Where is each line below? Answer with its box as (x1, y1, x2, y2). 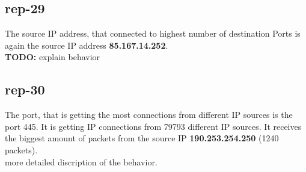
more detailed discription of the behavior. (5, 155, 158, 168)
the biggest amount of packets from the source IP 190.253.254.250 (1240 (5, 132, 279, 144)
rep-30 (5, 80, 45, 99)
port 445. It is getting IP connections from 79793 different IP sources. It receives (5, 120, 302, 132)
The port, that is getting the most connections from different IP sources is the (5, 108, 293, 121)
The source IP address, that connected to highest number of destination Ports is (5, 27, 301, 40)
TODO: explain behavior (5, 51, 100, 63)
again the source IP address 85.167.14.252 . (5, 38, 168, 51)
